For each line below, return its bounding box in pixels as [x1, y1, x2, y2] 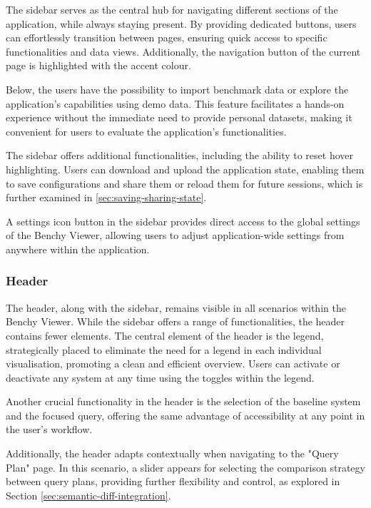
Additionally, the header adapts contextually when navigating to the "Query [6, 446, 339, 461]
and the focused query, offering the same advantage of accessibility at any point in [6, 407, 365, 422]
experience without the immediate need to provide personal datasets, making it [6, 110, 352, 125]
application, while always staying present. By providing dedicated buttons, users [6, 16, 357, 31]
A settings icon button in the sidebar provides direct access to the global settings [6, 213, 360, 228]
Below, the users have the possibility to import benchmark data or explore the [6, 81, 349, 96]
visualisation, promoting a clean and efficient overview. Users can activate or [6, 356, 340, 371]
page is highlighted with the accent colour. [6, 58, 191, 73]
